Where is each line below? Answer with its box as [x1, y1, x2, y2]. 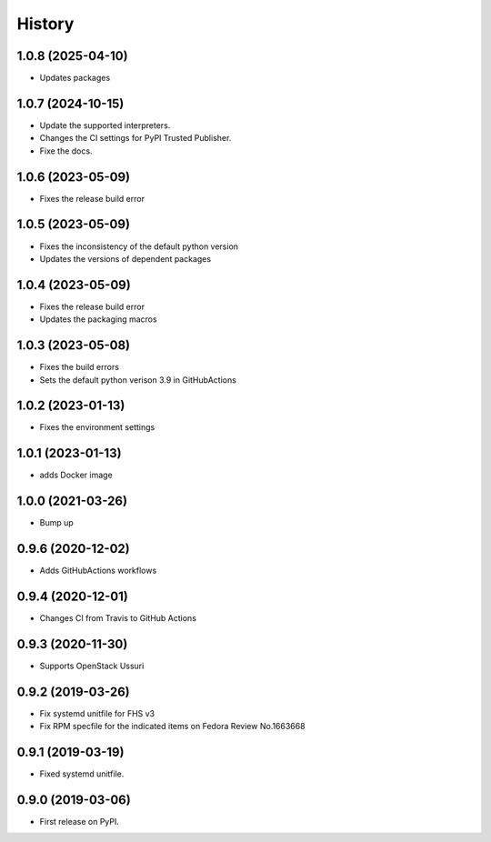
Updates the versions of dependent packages [39, 253, 212, 264]
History [16, 14, 75, 34]
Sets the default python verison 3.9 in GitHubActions [39, 374, 236, 386]
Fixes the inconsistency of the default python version [39, 241, 239, 252]
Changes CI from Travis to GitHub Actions [39, 613, 197, 624]
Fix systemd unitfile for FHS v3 [39, 707, 155, 718]
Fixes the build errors [39, 362, 120, 373]
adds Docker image [39, 469, 113, 481]
